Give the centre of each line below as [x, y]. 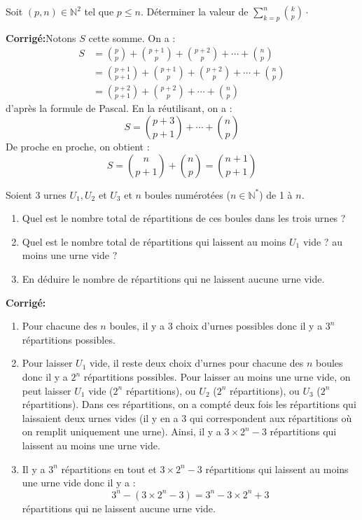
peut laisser [47, 390]
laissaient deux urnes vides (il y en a [100, 417]
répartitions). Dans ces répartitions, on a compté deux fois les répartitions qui [189, 404]
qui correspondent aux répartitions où [271, 417]
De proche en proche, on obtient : [78, 147]
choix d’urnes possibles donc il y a [249, 326]
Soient [19, 194]
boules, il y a [137, 326]
